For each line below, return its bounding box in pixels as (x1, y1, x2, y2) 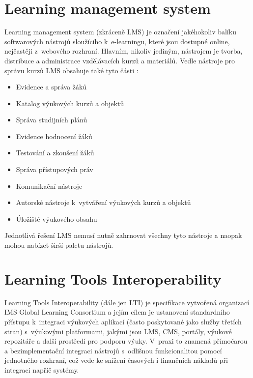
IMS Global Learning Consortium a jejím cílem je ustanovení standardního (4, 307, 230, 317)
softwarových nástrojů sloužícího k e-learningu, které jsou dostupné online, (4, 36, 230, 46)
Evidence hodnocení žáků (16, 131, 92, 141)
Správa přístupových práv (16, 164, 93, 174)
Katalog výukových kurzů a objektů (16, 98, 124, 108)
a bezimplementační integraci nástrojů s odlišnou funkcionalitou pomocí (4, 345, 222, 355)
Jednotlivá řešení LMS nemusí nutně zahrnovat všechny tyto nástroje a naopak (4, 230, 242, 240)
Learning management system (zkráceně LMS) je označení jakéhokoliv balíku (4, 27, 236, 37)
